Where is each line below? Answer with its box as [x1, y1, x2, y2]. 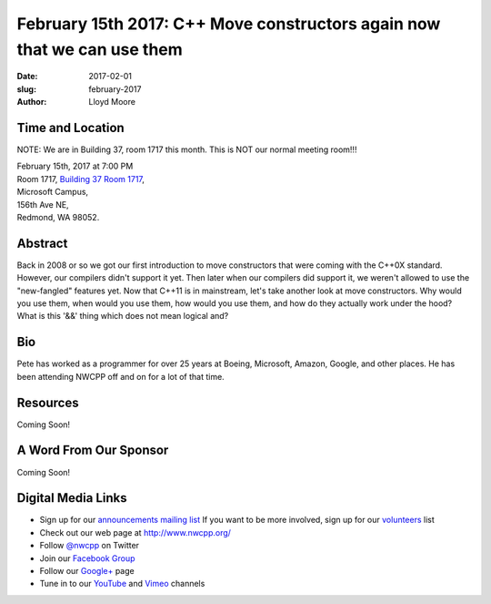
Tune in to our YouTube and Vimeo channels [39, 578, 205, 589]
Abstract [16, 235, 68, 251]
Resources [16, 394, 79, 410]
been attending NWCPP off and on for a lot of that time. [16, 371, 225, 382]
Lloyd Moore [88, 97, 136, 107]
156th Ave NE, [16, 199, 69, 210]
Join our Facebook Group [39, 552, 135, 564]
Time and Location [16, 119, 125, 136]
